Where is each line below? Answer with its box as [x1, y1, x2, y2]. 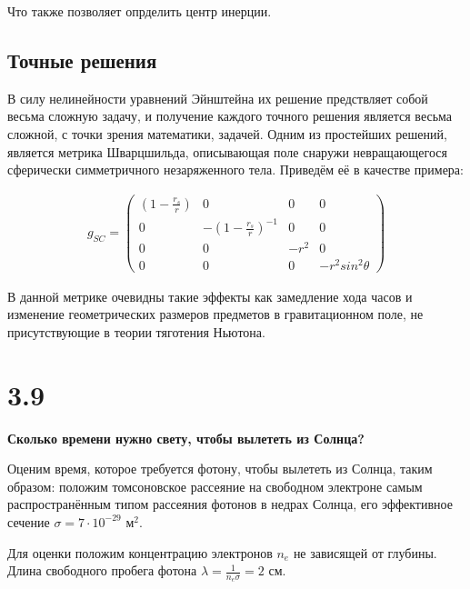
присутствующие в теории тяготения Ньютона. [7, 322, 265, 341]
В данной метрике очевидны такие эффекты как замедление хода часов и [7, 286, 413, 305]
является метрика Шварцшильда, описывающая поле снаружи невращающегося [7, 142, 447, 161]
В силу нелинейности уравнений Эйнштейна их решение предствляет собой [7, 88, 428, 107]
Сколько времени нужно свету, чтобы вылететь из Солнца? [7, 428, 365, 447]
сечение [7, 512, 50, 531]
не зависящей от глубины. [293, 543, 437, 562]
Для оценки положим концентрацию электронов [7, 543, 273, 562]
